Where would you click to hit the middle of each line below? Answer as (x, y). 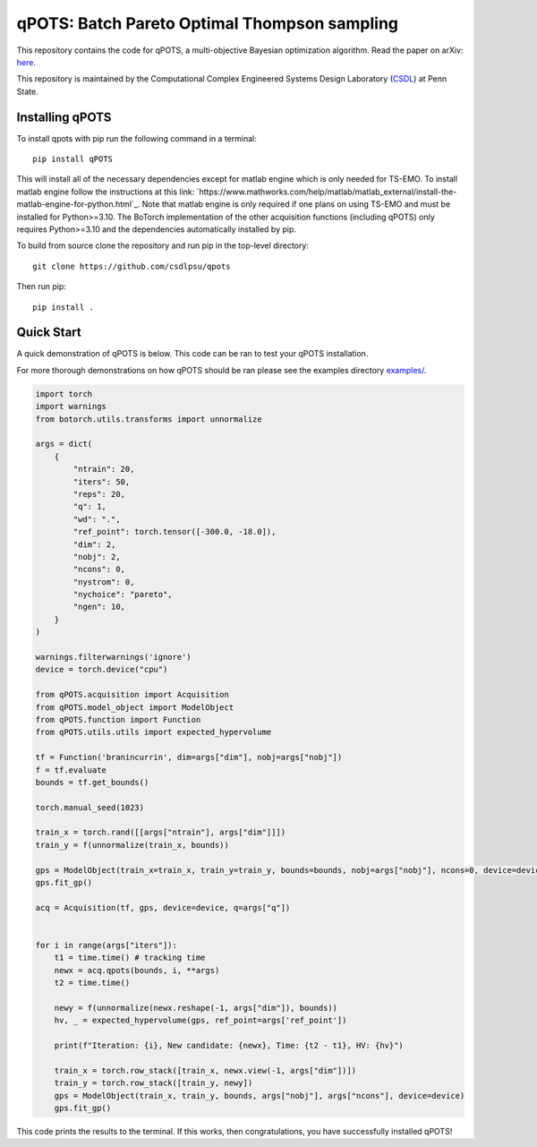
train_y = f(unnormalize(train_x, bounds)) (132, 845)
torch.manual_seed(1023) (90, 807)
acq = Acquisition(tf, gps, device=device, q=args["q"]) (163, 907)
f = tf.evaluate (71, 770)
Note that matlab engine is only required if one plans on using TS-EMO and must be (296, 204)
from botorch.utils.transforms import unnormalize (149, 419)
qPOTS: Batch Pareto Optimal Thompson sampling (207, 23)
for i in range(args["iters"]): (107, 945)
